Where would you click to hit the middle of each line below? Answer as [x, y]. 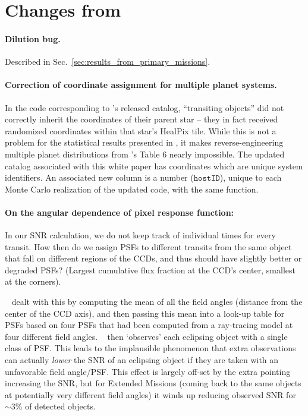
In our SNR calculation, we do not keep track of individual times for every [140, 235]
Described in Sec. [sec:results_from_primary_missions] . [108, 62]
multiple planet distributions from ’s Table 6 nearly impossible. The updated [145, 154]
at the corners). [33, 281]
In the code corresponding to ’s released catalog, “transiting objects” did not [144, 107]
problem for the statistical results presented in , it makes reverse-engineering [144, 142]
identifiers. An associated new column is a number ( [99, 177]
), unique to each [251, 177]
